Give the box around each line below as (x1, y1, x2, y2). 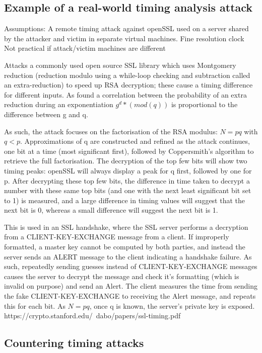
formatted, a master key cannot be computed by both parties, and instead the (4, 241, 245, 252)
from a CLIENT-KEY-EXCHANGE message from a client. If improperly (4, 231, 229, 242)
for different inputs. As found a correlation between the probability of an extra (4, 89, 247, 100)
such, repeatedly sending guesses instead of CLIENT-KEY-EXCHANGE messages (4, 261, 257, 272)
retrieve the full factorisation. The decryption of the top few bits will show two (4, 155, 247, 166)
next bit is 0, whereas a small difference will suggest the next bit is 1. (4, 205, 218, 215)
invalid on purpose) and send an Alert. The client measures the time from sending (4, 281, 257, 291)
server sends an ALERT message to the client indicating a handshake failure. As (4, 251, 252, 261)
